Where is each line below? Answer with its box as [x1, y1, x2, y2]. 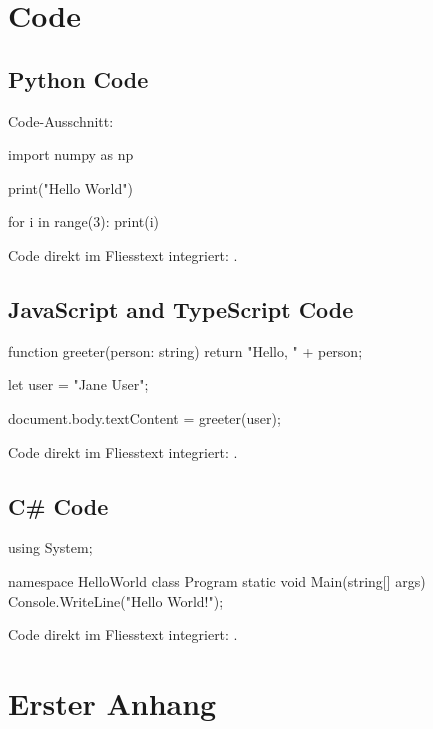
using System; [8, 537, 93, 558]
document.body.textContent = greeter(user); [8, 407, 281, 428]
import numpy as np [8, 144, 134, 165]
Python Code [8, 63, 149, 94]
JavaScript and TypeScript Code [8, 293, 354, 324]
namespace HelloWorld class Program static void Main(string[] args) [8, 570, 426, 591]
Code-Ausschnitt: [8, 110, 114, 131]
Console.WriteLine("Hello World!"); [8, 590, 224, 611]
